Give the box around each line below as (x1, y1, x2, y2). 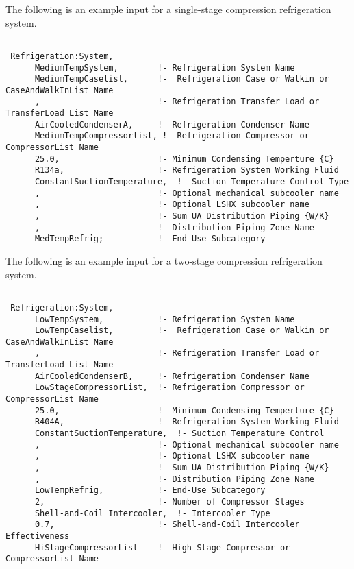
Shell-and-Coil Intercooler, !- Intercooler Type (34, 508, 270, 518)
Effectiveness (5, 531, 70, 541)
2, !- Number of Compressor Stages (34, 497, 305, 507)
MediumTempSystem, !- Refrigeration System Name (34, 62, 295, 73)
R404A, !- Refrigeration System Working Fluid (34, 417, 339, 427)
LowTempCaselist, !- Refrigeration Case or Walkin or (34, 326, 329, 336)
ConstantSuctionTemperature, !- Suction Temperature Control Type (34, 177, 349, 187)
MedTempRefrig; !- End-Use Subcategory (34, 234, 266, 244)
